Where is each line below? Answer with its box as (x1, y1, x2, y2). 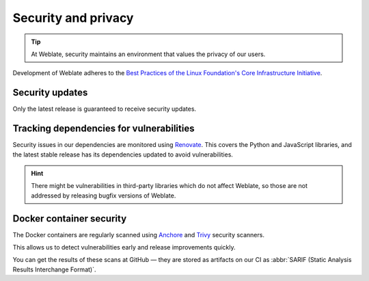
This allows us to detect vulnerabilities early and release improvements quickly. (12, 243, 236, 251)
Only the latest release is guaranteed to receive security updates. (12, 105, 197, 113)
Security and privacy (12, 10, 134, 25)
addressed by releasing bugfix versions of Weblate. (31, 191, 176, 200)
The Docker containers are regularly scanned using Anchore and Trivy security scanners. (12, 230, 264, 239)
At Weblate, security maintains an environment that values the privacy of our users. (31, 50, 266, 58)
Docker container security (12, 213, 127, 224)
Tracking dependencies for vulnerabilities (12, 123, 195, 135)
